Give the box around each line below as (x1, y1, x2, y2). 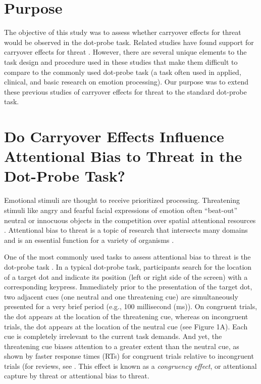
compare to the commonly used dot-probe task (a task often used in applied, (4, 66, 241, 77)
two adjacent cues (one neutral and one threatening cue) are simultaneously (4, 291, 238, 302)
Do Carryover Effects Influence (4, 126, 224, 147)
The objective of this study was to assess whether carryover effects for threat (4, 27, 241, 37)
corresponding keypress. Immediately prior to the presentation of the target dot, (4, 281, 252, 292)
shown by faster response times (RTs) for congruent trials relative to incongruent (4, 351, 254, 361)
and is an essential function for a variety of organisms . (4, 234, 174, 245)
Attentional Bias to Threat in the (4, 146, 242, 166)
